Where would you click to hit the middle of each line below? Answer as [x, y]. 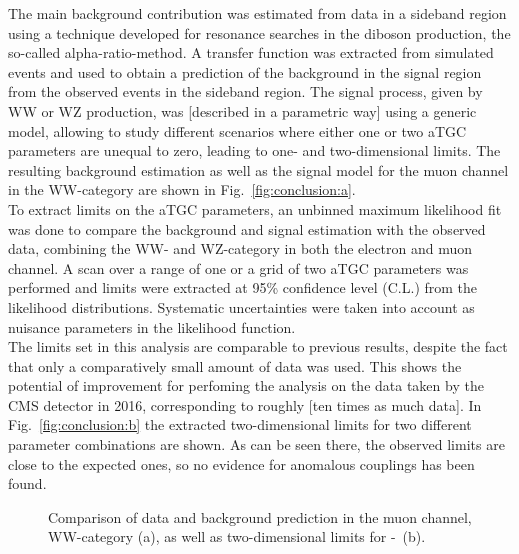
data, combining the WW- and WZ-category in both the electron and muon [240, 248]
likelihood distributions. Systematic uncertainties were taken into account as [241, 306]
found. [27, 483]
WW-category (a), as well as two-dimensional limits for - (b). [237, 536]
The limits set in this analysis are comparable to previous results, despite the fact [258, 346]
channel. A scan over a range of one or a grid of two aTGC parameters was [238, 267]
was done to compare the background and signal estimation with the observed [247, 228]
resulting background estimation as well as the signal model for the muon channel [258, 169]
